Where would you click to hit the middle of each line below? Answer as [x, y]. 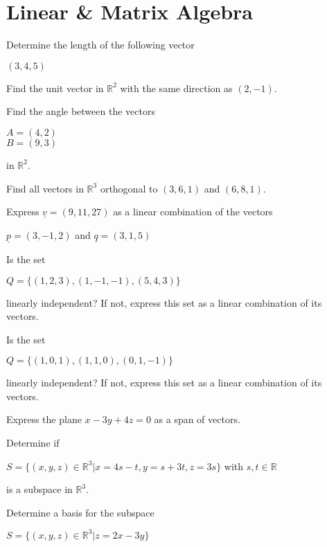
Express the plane [44, 419]
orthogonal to [129, 188]
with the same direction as [176, 88]
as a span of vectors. [197, 419]
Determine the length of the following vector [100, 45]
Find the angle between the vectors [81, 111]
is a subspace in [39, 489]
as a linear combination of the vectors [193, 212]
